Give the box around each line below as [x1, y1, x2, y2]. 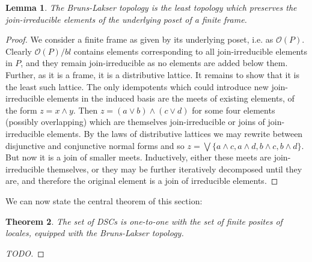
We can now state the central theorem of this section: [5, 194, 203, 207]
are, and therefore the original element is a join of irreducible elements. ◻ [5, 174, 278, 187]
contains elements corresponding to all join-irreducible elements [73, 44, 307, 57]
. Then [73, 103, 98, 116]
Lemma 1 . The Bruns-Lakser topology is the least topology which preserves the [5, 1, 297, 13]
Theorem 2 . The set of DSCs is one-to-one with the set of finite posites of [5, 215, 283, 227]
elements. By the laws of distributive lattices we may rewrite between [47, 127, 303, 139]
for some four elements [192, 103, 275, 116]
